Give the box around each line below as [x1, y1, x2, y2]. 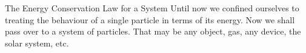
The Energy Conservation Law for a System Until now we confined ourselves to [5, 2, 299, 14]
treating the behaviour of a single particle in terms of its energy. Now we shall [5, 13, 295, 26]
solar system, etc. [5, 36, 69, 49]
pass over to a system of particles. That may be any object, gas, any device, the [5, 25, 301, 38]
